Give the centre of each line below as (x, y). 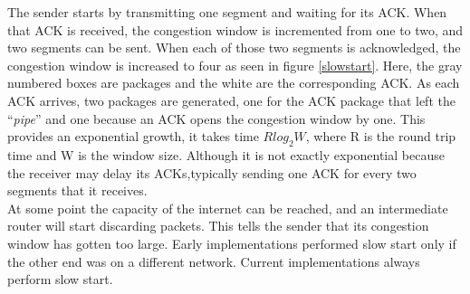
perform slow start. (60, 279)
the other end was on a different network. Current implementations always (214, 261)
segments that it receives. (77, 190)
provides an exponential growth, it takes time (133, 136)
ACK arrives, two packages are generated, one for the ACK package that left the (231, 100)
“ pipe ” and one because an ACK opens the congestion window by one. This (216, 118)
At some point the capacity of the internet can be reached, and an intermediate (228, 208)
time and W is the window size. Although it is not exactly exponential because (226, 154)
